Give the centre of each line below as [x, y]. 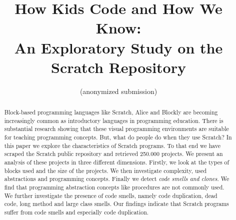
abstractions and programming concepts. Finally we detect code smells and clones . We [117, 179]
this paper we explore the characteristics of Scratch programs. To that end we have [112, 145]
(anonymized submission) [118, 91]
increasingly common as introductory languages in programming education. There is [114, 120]
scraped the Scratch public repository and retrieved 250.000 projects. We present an [113, 154]
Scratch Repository [118, 67]
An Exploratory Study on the [118, 47]
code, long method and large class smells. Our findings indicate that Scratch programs [116, 204]
